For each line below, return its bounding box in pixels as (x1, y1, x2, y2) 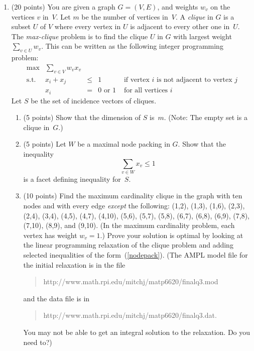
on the (210, 2, 230, 12)
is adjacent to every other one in (130, 21, 230, 32)
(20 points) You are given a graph (11, 2, 115, 12)
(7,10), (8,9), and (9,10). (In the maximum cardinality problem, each (23, 220, 235, 230)
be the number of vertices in (81, 11, 168, 22)
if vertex (123, 76, 150, 83)
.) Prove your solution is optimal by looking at (100, 229, 243, 240)
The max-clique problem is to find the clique (11, 31, 148, 41)
